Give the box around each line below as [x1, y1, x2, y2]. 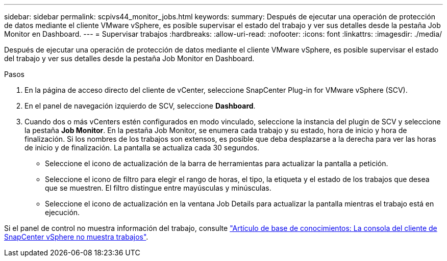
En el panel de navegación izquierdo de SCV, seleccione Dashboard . [24, 101, 256, 110]
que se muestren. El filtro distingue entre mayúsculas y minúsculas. [45, 184, 271, 192]
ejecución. [45, 208, 80, 217]
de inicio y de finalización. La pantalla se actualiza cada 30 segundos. [24, 143, 259, 152]
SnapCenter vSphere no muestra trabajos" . [4, 232, 148, 241]
